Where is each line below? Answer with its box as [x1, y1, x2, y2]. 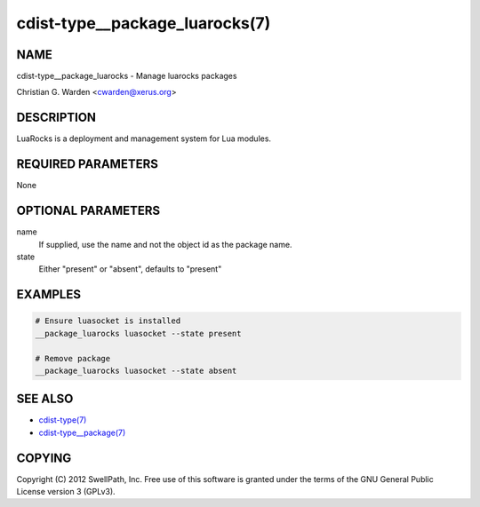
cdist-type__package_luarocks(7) [16, 13, 271, 33]
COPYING [16, 450, 72, 465]
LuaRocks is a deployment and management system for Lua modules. [16, 133, 271, 144]
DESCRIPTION [16, 110, 97, 125]
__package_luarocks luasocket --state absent [35, 365, 237, 376]
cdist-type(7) [38, 415, 87, 425]
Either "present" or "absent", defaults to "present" [38, 264, 222, 274]
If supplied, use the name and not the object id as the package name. [38, 239, 292, 250]
